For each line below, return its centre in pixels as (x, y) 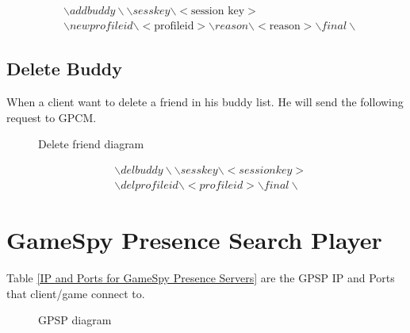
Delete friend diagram (91, 144)
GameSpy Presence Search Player (194, 240)
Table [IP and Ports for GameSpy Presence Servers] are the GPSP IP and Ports (201, 278)
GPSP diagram (75, 320)
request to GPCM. (52, 117)
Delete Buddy (65, 69)
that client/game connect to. (76, 293)
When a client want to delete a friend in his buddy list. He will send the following (205, 102)
